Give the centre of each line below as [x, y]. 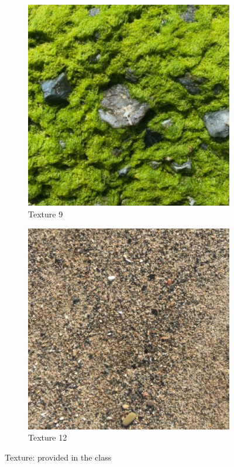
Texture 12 [48, 437]
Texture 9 [46, 214]
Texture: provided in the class [58, 457]
